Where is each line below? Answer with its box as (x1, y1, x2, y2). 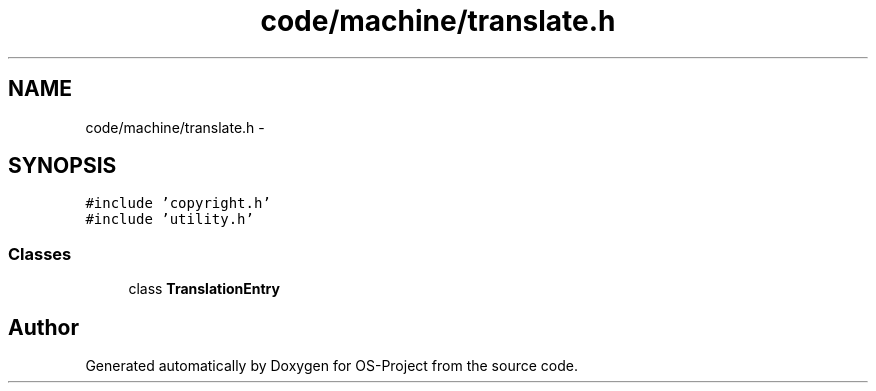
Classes (8, 243, 72, 264)
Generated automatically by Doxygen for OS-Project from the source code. (85, 357, 578, 375)
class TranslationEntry (128, 280, 280, 298)
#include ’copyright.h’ (85, 195, 271, 212)
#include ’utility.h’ (85, 211, 254, 228)
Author (8, 314, 79, 340)
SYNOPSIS (8, 153, 117, 179)
